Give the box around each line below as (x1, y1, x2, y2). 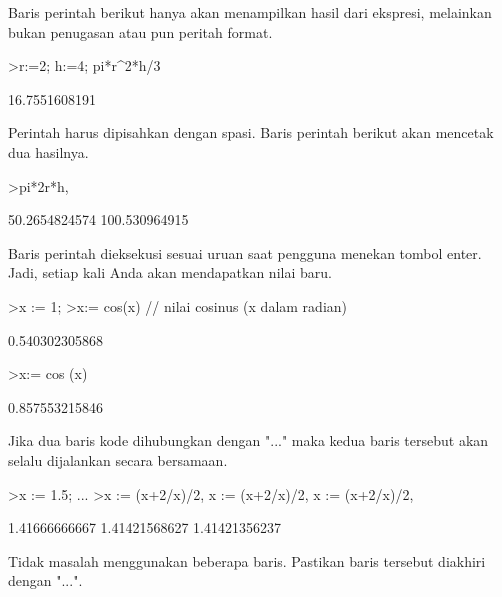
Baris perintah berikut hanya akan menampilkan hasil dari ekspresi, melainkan (8, 2, 492, 22)
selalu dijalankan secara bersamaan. (8, 449, 228, 470)
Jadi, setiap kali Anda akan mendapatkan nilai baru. (8, 262, 332, 283)
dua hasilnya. (8, 141, 89, 162)
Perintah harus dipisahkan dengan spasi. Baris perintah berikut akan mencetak (8, 122, 494, 143)
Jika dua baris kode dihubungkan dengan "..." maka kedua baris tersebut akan (8, 430, 489, 451)
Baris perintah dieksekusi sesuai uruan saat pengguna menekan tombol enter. (8, 242, 482, 263)
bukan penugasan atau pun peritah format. (8, 21, 273, 42)
